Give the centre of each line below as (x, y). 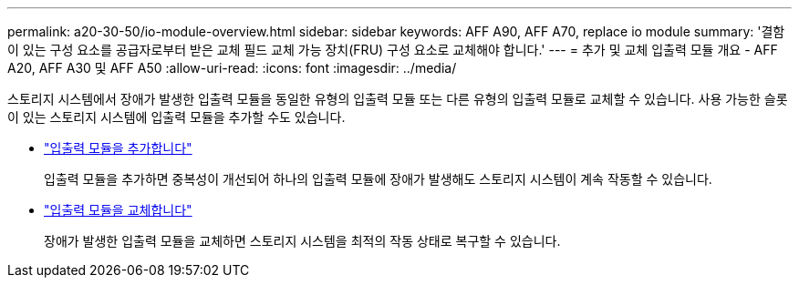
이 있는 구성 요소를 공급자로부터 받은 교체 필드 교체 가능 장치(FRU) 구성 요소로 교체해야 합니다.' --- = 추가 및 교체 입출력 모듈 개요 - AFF (393, 50)
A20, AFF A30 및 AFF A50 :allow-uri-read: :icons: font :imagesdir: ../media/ (232, 68)
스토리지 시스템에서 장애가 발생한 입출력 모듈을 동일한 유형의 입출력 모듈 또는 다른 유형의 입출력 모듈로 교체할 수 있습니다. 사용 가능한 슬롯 (398, 99)
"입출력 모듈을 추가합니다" (118, 148)
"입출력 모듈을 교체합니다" (118, 210)
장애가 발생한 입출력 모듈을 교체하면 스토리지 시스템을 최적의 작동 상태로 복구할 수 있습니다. (302, 241)
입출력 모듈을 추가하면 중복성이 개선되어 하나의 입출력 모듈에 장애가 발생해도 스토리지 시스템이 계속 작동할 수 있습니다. (378, 179)
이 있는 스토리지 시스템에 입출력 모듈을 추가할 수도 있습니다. (176, 117)
